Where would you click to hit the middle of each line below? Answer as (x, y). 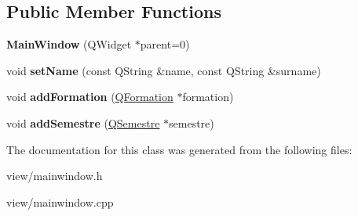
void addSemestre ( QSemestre (83, 122)
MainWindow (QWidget (69, 44)
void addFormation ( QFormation (90, 97)
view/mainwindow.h (55, 176)
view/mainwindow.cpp (60, 202)
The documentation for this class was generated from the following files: (179, 149)
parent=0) (165, 44)
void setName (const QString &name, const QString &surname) (164, 70)
